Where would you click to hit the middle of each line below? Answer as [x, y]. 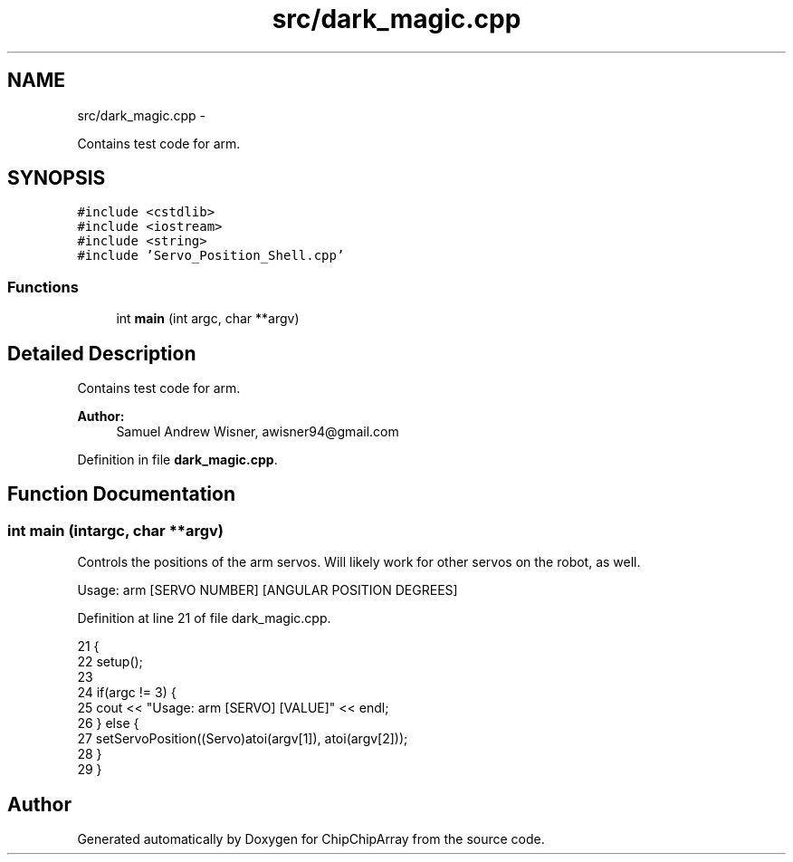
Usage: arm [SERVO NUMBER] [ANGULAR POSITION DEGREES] [268, 590]
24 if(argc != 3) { [127, 693]
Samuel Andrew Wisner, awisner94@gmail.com [258, 432]
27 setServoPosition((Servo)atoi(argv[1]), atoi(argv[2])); [243, 739]
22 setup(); [110, 662]
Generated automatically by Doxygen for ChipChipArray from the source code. [311, 839]
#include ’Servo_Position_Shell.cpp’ [211, 256]
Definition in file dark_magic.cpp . [177, 460]
